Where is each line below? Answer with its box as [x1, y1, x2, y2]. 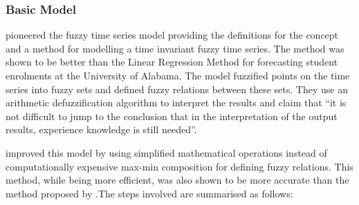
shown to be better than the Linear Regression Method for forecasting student [6, 55, 338, 69]
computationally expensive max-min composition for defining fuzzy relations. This [6, 159, 353, 173]
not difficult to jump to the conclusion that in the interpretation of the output [6, 108, 338, 123]
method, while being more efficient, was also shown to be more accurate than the [6, 173, 349, 187]
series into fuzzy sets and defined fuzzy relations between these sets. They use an [6, 81, 348, 96]
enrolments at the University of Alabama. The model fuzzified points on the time [6, 68, 350, 82]
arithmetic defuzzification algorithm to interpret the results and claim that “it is [6, 95, 347, 110]
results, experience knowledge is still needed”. [6, 122, 197, 137]
